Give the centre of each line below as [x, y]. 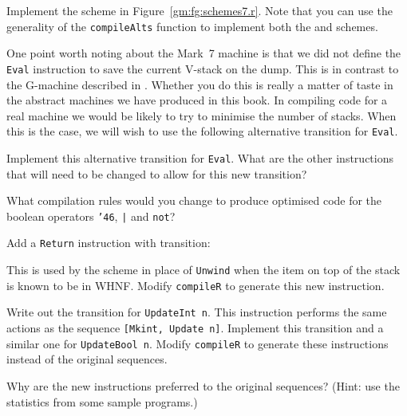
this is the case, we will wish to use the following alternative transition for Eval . [202, 131]
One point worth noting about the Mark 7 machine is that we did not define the [204, 53]
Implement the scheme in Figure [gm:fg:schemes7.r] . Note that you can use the [200, 10]
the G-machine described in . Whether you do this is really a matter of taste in [200, 84]
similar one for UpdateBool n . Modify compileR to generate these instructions [198, 343]
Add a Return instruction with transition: [109, 243]
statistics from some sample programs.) [102, 401]
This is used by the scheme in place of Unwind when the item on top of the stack [203, 270]
